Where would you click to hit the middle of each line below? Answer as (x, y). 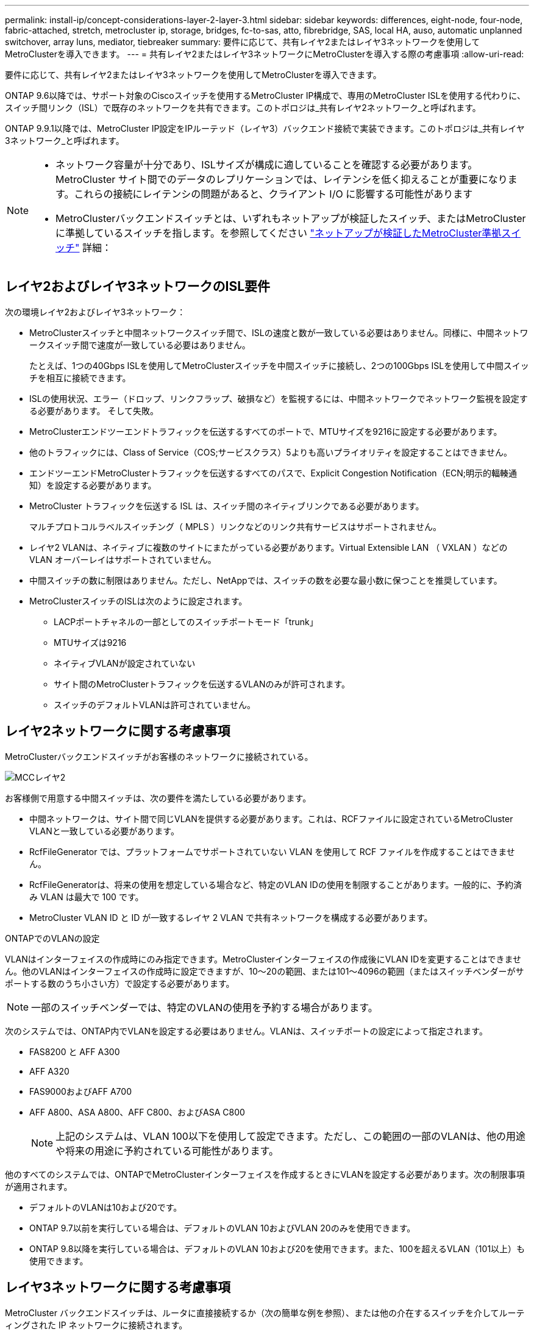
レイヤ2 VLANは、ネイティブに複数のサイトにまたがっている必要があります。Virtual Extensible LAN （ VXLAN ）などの (269, 547)
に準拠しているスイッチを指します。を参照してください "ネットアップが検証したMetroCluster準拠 (279, 233)
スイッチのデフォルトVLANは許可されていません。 (155, 704)
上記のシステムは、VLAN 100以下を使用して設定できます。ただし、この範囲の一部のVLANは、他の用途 (291, 1136)
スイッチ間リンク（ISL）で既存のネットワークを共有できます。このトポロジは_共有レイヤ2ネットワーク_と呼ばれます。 (243, 108)
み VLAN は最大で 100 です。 (87, 897)
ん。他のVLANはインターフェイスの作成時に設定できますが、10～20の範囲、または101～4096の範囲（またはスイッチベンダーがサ (265, 971)
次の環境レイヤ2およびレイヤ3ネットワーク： (95, 312)
